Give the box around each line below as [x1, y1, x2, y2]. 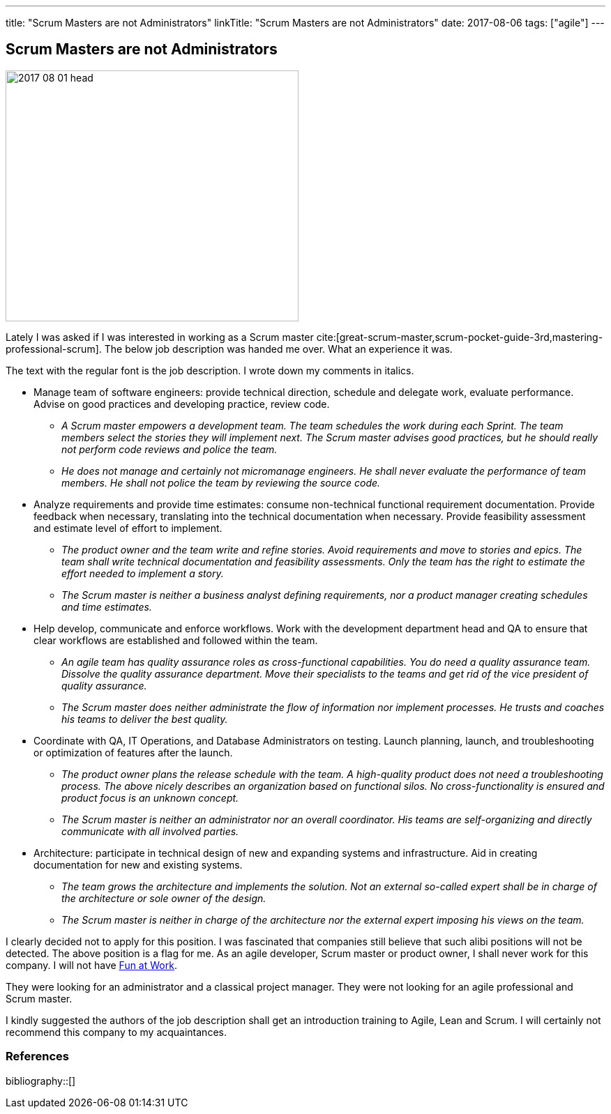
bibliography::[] [6, 1074, 76, 1087]
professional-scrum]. [6, 342, 102, 355]
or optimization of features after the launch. [33, 746, 233, 758]
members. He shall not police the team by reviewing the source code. [61, 476, 381, 489]
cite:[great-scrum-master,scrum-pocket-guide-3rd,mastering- [316, 330, 603, 343]
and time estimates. [61, 600, 152, 613]
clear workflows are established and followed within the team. [33, 634, 318, 646]
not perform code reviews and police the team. [61, 443, 278, 455]
